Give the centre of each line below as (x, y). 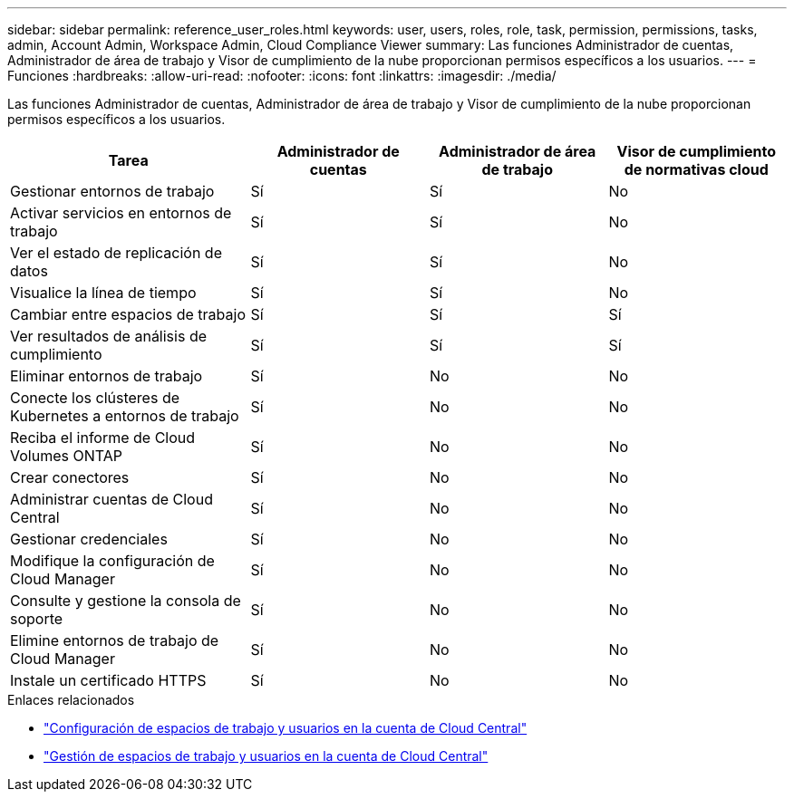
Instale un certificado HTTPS (108, 680)
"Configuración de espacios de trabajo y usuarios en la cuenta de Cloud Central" (286, 728)
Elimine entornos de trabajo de (115, 640)
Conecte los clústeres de (95, 398)
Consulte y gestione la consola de (126, 601)
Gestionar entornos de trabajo (112, 191)
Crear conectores (70, 477)
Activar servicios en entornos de (121, 213)
